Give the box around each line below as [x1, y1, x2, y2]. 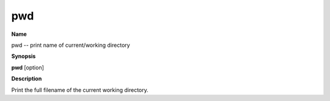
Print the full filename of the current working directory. [11, 86, 149, 94]
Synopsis [11, 52, 36, 60]
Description [11, 75, 42, 82]
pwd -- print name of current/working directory [11, 41, 131, 49]
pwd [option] [11, 64, 44, 71]
